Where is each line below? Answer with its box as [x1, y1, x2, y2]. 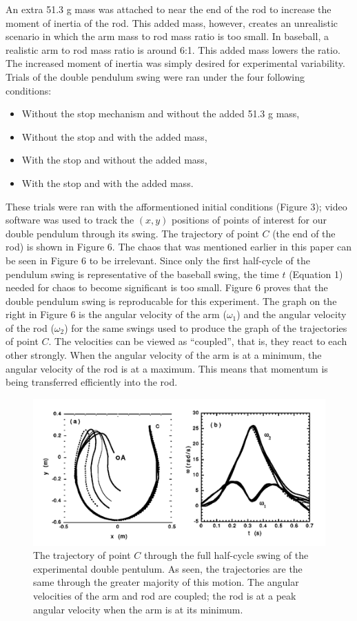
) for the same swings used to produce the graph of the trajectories [64, 320, 347, 335]
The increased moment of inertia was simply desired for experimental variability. [6, 56, 345, 70]
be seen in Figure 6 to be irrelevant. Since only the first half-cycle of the [6, 253, 310, 267]
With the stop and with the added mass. [21, 175, 194, 190]
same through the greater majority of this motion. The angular [33, 575, 299, 589]
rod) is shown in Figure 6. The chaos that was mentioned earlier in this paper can [6, 239, 352, 254]
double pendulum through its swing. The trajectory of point [6, 226, 259, 240]
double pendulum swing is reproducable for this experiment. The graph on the [6, 293, 337, 308]
